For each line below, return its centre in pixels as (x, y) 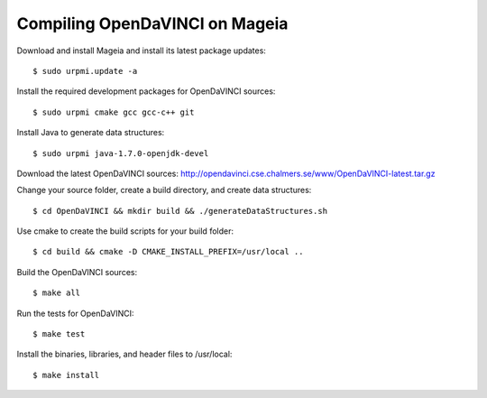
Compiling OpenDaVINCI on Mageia (152, 23)
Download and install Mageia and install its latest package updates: (141, 51)
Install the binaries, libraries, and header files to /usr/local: (124, 354)
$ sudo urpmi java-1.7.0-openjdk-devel (121, 153)
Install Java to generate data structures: (91, 133)
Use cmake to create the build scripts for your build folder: (125, 231)
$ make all (57, 293)
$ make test (59, 334)
